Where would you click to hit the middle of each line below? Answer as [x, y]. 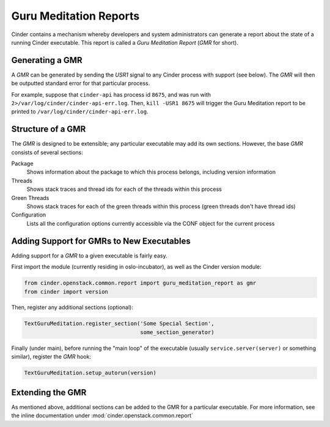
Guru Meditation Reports [75, 16]
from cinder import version [66, 291]
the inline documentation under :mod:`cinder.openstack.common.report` [102, 415]
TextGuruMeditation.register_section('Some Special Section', [119, 324]
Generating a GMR [47, 60]
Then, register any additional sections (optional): [72, 307]
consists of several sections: [47, 152]
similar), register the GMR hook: [51, 357]
